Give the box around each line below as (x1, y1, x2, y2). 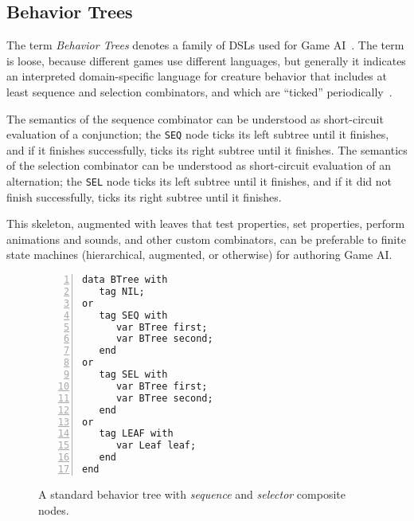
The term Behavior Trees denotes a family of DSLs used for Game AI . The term (6, 37, 404, 53)
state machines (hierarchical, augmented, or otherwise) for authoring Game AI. (6, 246, 393, 263)
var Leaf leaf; (115, 440, 197, 452)
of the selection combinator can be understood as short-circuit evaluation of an (6, 157, 392, 174)
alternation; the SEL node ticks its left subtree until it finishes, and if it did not (6, 173, 393, 190)
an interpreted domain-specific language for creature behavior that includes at (6, 68, 387, 84)
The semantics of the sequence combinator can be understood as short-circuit (6, 110, 384, 127)
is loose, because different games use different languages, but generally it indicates (6, 52, 406, 69)
